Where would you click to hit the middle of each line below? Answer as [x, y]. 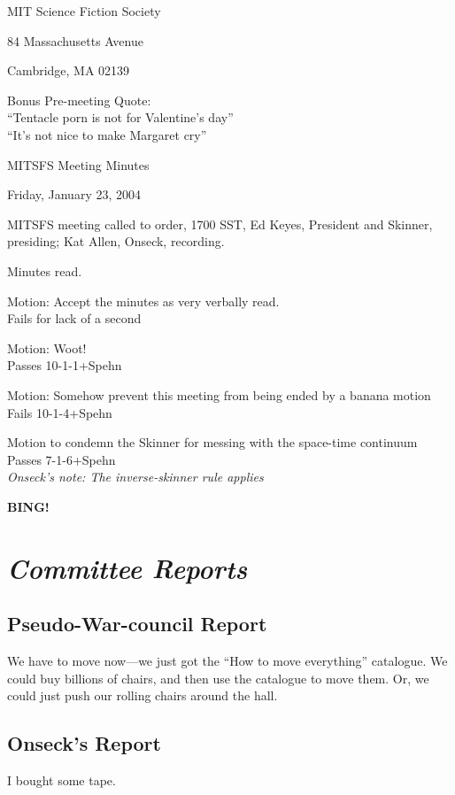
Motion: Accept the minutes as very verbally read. [143, 301]
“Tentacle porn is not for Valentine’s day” [120, 117]
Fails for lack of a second [74, 318]
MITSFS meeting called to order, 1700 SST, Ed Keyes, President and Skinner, [220, 224]
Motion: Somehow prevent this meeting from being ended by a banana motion [219, 394]
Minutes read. [45, 270]
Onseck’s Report [84, 743]
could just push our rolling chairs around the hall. [143, 695]
